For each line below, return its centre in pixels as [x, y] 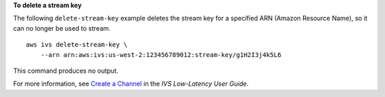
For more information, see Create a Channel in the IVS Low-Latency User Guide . [131, 84]
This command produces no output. [66, 71]
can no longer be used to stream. [62, 28]
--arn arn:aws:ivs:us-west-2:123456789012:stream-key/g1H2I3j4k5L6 [161, 55]
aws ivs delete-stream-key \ [77, 45]
